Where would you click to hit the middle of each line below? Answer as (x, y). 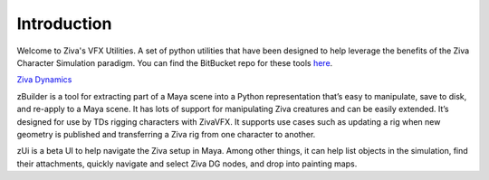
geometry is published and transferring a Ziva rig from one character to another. (166, 134)
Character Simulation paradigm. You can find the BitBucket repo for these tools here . (175, 62)
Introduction (64, 24)
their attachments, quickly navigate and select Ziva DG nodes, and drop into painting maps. (187, 164)
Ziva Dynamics (44, 80)
